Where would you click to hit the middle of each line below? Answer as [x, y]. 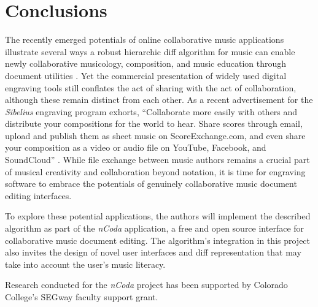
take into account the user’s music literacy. [85, 264]
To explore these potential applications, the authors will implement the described [158, 216]
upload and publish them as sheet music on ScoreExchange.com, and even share [155, 135]
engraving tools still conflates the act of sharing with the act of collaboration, [151, 87]
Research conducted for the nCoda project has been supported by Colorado [146, 285]
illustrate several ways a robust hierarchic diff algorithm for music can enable [150, 51]
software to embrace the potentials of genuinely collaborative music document [151, 184]
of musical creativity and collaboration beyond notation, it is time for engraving [155, 171]
